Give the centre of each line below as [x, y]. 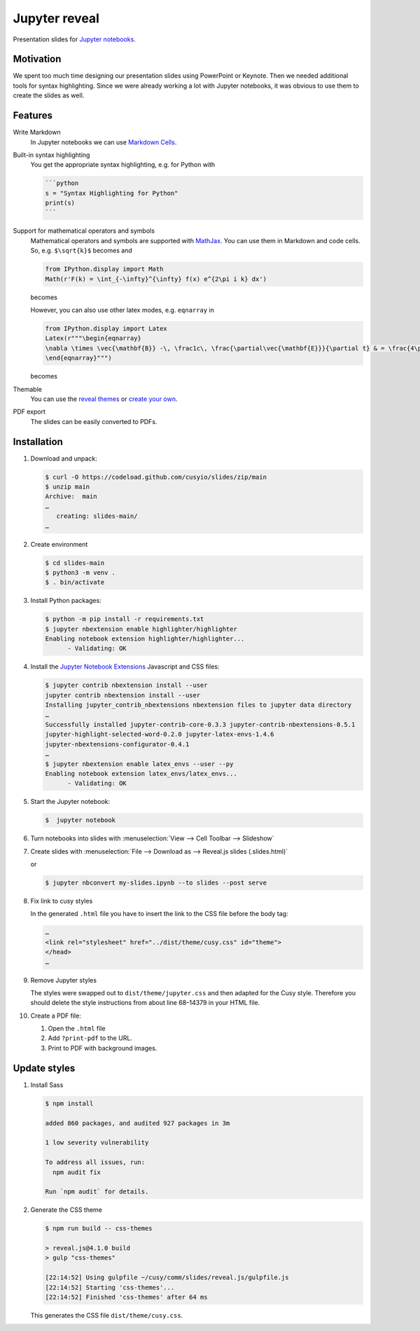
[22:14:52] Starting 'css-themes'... [110, 1287]
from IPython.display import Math [104, 269]
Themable [27, 389]
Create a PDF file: [56, 1016]
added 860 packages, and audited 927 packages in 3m [138, 1123]
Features [33, 116]
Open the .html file [77, 1029]
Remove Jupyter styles [64, 980]
